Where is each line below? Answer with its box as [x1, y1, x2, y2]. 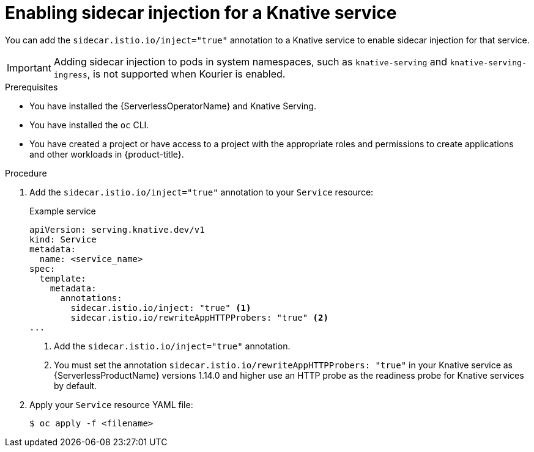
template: [39, 273, 86, 283]
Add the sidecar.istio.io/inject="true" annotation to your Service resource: [29, 186, 374, 197]
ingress [53, 70, 87, 79]
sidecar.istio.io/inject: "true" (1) [70, 302, 251, 313]
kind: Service [29, 234, 97, 244]
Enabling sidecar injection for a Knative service [5, 2, 397, 23]
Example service [29, 205, 96, 216]
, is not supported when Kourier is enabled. [87, 67, 286, 80]
